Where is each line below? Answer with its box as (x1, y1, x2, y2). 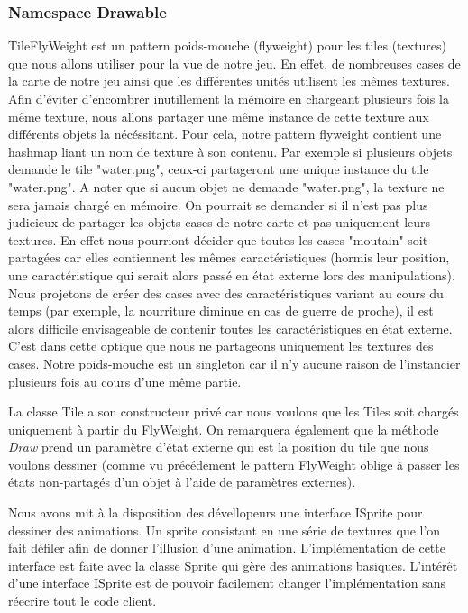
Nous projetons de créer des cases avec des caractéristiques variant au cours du (8, 283, 444, 302)
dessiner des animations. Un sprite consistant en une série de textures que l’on (8, 520, 441, 539)
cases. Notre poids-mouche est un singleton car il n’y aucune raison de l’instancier (8, 353, 461, 372)
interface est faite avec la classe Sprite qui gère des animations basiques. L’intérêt (8, 555, 458, 574)
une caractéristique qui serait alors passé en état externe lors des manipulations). (8, 265, 455, 284)
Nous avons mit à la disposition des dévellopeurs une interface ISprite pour (8, 503, 423, 522)
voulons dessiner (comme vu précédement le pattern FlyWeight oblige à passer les (8, 454, 460, 473)
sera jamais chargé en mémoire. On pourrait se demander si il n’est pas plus (8, 195, 428, 214)
